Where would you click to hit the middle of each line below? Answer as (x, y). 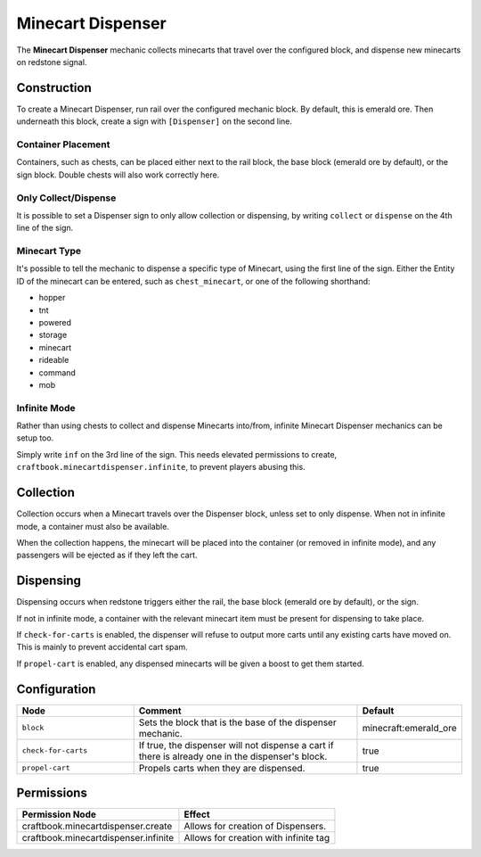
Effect (197, 814)
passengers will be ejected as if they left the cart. (107, 555)
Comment (160, 711)
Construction (54, 88)
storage (53, 335)
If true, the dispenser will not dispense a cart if (236, 745)
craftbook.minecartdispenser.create (97, 827)
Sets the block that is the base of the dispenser (238, 722)
